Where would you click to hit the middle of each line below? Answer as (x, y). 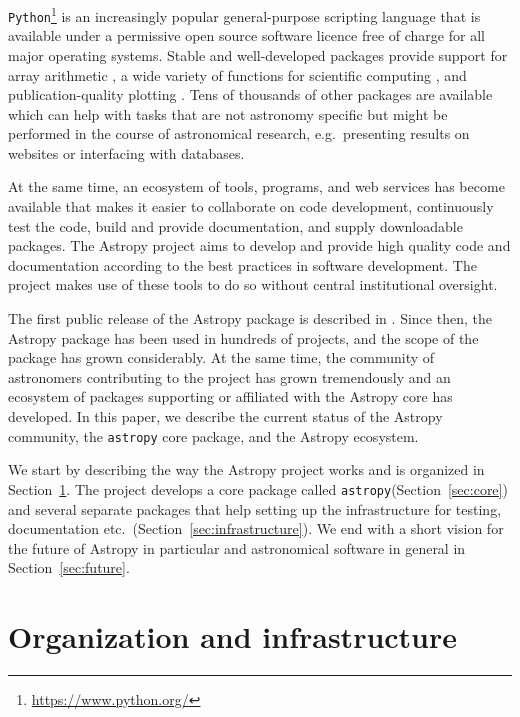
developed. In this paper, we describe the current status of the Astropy (225, 416)
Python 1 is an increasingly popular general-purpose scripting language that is (244, 14)
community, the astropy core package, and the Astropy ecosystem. (213, 435)
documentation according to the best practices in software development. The (242, 264)
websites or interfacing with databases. (126, 152)
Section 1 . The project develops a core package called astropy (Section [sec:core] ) (258, 488)
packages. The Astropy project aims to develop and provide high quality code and (259, 245)
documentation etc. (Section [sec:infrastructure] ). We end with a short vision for (256, 528)
